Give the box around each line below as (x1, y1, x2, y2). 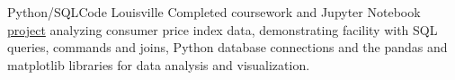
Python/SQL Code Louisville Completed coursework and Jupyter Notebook (7, 3, 421, 21)
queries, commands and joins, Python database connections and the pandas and (7, 38, 448, 57)
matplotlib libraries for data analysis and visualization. (7, 55, 310, 74)
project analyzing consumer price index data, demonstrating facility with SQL (7, 20, 438, 39)
